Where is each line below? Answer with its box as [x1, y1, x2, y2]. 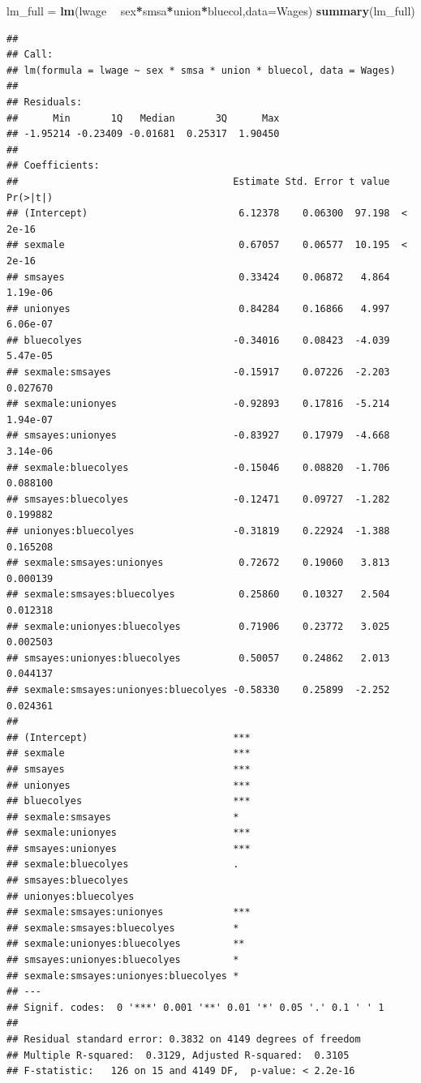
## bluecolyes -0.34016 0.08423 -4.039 [6, 334, 390, 346]
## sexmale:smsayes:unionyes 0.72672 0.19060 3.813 [6, 557, 390, 569]
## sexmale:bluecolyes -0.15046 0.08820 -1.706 [6, 461, 390, 473]
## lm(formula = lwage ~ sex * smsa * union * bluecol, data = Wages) [6, 64, 396, 76]
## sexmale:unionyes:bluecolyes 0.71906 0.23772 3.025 [6, 620, 390, 632]
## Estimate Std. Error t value [6, 175, 390, 187]
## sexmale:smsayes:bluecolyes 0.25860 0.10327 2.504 [6, 589, 390, 601]
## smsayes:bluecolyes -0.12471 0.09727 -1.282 [6, 493, 390, 505]
